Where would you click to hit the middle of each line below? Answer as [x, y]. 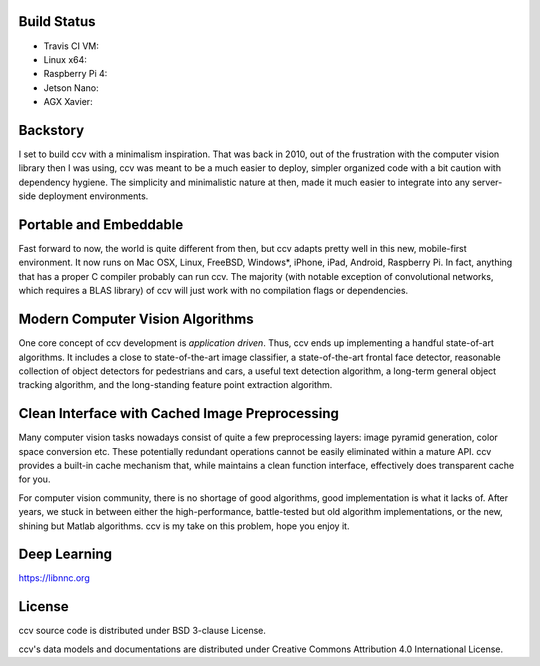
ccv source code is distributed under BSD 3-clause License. [142, 631]
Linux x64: [65, 59]
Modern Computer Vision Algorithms [136, 319]
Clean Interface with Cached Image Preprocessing [179, 413]
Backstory [51, 130]
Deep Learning [65, 554]
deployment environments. [93, 196]
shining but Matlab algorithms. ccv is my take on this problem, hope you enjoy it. [184, 526]
